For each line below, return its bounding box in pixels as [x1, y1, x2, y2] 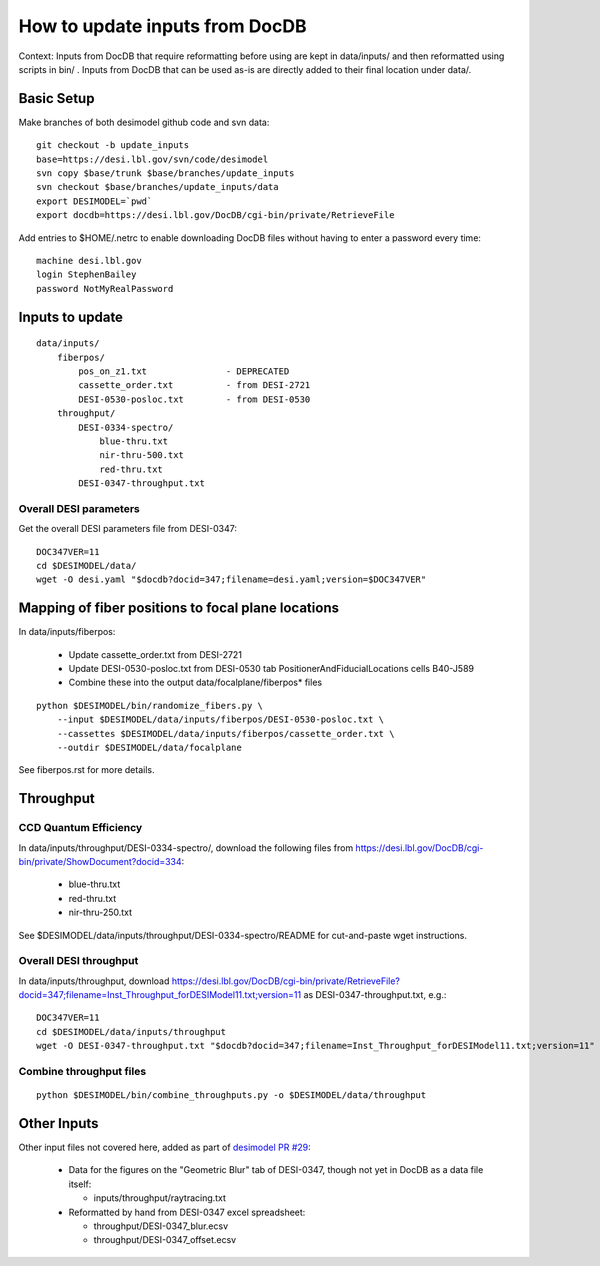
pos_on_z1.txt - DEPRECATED [78, 365, 290, 377]
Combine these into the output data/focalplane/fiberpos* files [68, 676, 323, 689]
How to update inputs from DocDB [18, 15, 307, 37]
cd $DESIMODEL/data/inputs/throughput [36, 1026, 227, 1037]
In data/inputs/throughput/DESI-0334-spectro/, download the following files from [18, 841, 354, 854]
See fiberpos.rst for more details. [18, 764, 155, 776]
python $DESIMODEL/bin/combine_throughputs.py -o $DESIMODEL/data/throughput [36, 1090, 427, 1101]
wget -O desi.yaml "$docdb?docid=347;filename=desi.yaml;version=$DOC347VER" [36, 574, 427, 585]
